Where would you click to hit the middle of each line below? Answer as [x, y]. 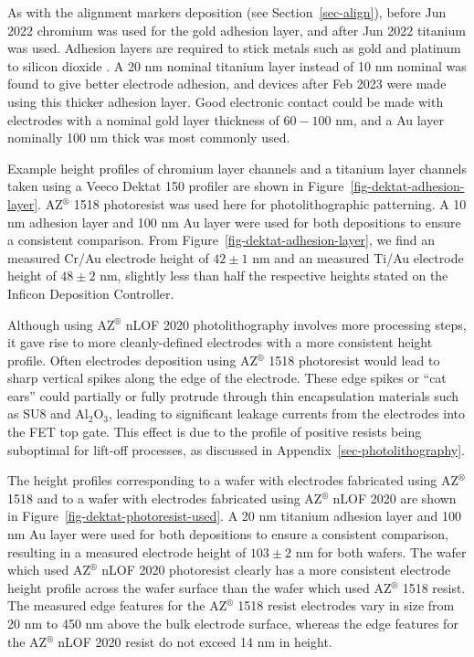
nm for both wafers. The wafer [381, 551]
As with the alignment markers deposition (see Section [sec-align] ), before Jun [227, 12]
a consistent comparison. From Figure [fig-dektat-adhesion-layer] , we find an [221, 240]
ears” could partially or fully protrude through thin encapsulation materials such [233, 395]
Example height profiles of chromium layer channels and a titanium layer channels [237, 168]
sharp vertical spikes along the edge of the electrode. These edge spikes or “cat [227, 378]
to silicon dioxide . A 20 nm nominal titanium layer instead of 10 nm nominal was [237, 65]
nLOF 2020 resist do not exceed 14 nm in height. [195, 641]
